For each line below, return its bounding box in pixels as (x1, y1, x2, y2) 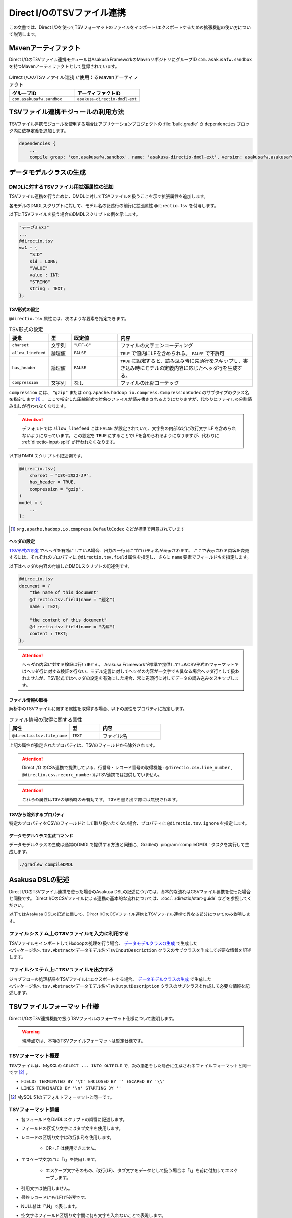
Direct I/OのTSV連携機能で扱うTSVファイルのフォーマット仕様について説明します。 (9, 1015, 177, 1021)
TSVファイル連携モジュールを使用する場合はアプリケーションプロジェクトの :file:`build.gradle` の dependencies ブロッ (9, 121, 250, 127)
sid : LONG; (29, 259, 58, 264)
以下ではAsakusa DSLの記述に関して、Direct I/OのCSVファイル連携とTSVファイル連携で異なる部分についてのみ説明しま (9, 911, 251, 917)
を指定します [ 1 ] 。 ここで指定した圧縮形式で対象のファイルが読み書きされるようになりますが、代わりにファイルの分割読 (9, 396, 252, 402)
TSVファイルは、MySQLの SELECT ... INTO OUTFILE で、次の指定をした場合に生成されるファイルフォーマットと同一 (9, 1063, 252, 1068)
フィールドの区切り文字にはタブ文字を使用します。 (21, 1125, 124, 1131)
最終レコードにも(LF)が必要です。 (21, 1194, 89, 1200)
